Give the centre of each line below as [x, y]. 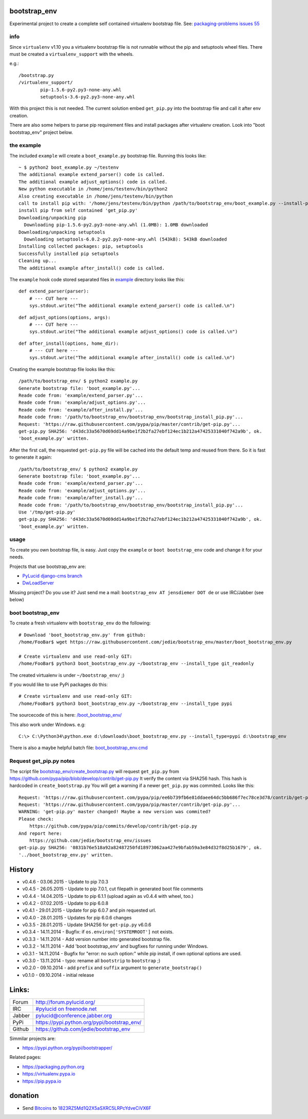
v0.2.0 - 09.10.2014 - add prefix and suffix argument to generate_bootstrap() [112, 968]
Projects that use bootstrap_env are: [48, 566]
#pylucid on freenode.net [66, 1009]
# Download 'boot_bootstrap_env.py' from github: [82, 635]
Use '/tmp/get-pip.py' [47, 512]
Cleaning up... [38, 261]
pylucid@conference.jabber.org [74, 1015]
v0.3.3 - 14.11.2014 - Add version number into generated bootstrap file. [97, 939]
